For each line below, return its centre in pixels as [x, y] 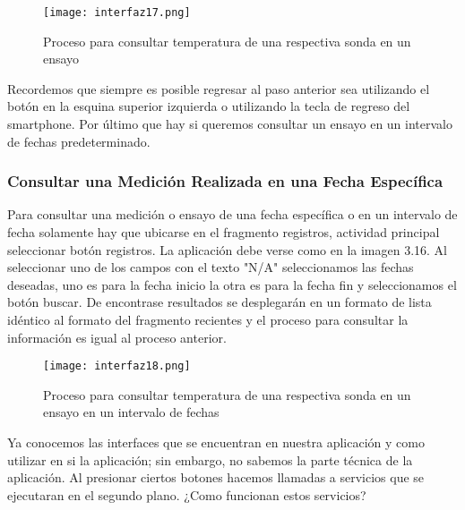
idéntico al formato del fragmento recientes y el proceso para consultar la [208, 319]
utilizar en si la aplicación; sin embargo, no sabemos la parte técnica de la [210, 459]
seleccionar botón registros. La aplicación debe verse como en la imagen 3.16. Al [227, 249]
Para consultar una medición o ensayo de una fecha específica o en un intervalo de [232, 214]
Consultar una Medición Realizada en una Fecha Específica [225, 181]
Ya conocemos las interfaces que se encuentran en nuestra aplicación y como [216, 442]
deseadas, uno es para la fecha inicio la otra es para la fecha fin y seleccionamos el [232, 284]
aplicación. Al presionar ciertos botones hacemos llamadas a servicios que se [216, 477]
